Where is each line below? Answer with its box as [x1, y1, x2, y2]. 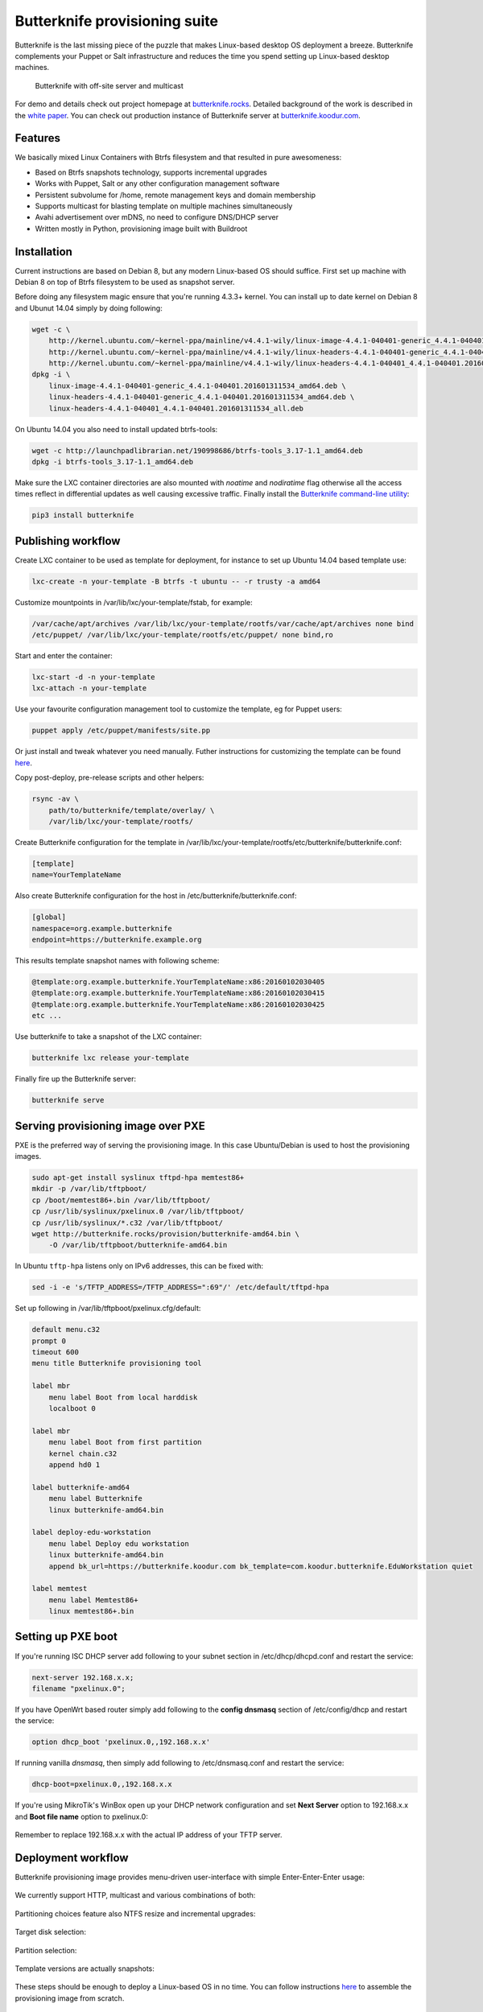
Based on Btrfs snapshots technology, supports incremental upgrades [35, 167, 267, 177]
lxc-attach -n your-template [31, 684, 147, 693]
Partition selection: [14, 1945, 77, 1955]
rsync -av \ [31, 794, 80, 804]
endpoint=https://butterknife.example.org [31, 935, 202, 945]
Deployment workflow [14, 1851, 129, 1865]
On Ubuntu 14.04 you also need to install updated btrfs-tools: [14, 424, 218, 434]
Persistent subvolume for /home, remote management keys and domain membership [35, 190, 316, 200]
